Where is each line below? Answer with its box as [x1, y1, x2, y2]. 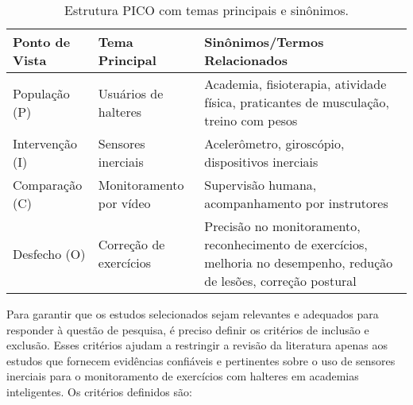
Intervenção [13, 134, 77, 152]
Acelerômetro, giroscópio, [204, 134, 345, 152]
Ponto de [13, 33, 71, 51]
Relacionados [204, 51, 288, 69]
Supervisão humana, [204, 175, 317, 194]
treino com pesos [204, 111, 298, 129]
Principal [98, 51, 156, 69]
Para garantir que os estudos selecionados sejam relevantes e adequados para [6, 306, 379, 322]
